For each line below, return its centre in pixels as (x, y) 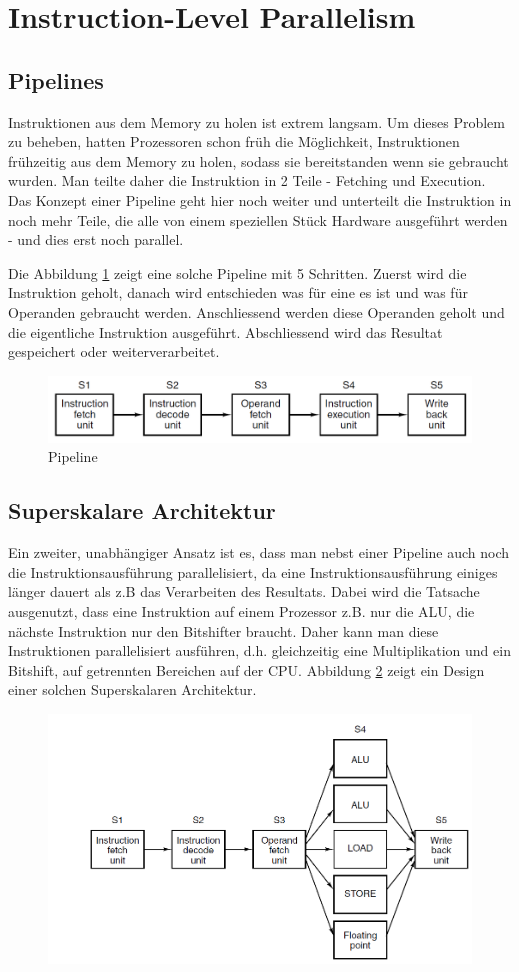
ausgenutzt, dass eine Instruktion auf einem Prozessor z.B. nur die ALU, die (241, 610)
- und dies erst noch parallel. (96, 239)
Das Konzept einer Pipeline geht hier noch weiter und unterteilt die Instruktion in (260, 199)
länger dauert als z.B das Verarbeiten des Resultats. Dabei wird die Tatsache (244, 591)
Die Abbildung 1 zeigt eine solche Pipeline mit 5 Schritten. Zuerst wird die (237, 272)
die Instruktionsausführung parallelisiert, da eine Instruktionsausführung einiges (253, 571)
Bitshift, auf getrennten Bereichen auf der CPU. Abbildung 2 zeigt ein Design (246, 669)
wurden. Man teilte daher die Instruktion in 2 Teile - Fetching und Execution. (247, 180)
